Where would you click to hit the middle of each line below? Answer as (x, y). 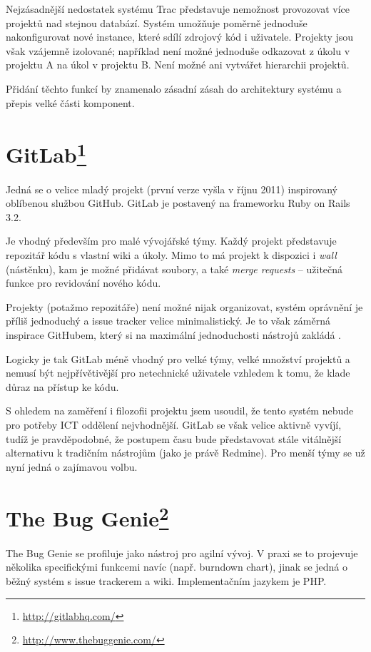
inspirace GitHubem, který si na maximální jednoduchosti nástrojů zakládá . (173, 334)
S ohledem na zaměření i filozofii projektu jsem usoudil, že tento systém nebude (180, 411)
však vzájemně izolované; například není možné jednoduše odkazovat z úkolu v (178, 50)
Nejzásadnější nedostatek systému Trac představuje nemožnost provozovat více (178, 9)
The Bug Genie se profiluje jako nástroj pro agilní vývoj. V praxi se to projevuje (182, 552)
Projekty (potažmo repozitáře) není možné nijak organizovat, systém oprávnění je (184, 306)
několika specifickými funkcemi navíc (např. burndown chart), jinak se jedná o (177, 567)
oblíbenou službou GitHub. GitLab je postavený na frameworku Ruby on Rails (178, 203)
